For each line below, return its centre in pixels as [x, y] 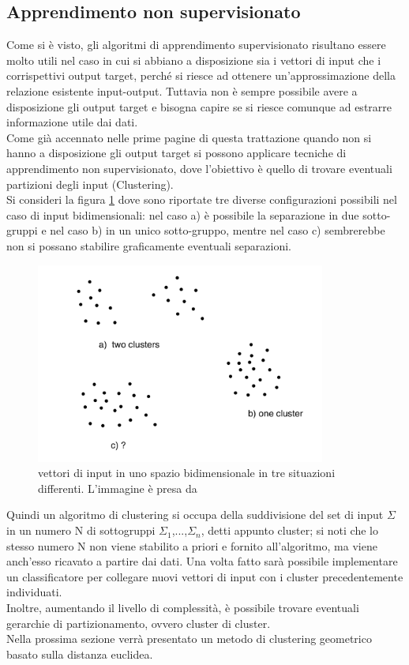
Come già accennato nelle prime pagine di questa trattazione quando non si [189, 137]
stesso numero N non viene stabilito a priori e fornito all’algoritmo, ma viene [192, 545]
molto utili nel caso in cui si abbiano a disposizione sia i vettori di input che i [194, 60]
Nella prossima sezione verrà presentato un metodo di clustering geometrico [189, 639]
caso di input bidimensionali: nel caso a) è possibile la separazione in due [183, 214]
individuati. [34, 592]
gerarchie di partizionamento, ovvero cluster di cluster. [139, 623]
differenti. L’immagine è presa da [118, 488]
